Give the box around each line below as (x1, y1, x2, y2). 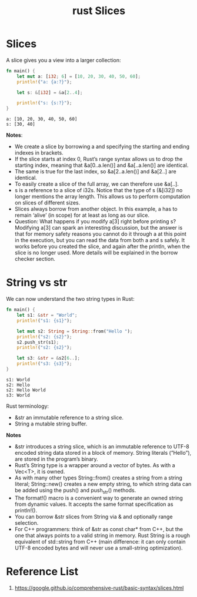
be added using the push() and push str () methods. (14, 487, 136, 495)
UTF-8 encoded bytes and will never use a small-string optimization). (14, 544, 183, 551)
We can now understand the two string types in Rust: (6, 296, 135, 303)
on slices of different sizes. (14, 199, 81, 206)
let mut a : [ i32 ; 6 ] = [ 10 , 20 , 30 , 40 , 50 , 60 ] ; (16, 73, 141, 79)
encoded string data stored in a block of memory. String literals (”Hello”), (14, 449, 192, 456)
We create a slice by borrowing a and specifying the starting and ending (14, 143, 190, 150)
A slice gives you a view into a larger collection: (6, 56, 121, 63)
